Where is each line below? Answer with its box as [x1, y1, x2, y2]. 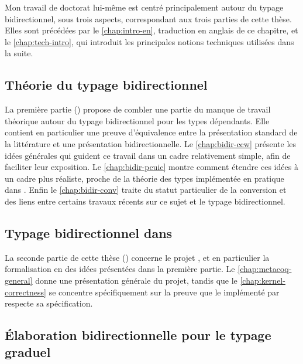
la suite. [5, 47, 33, 59]
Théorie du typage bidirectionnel [5, 76, 208, 94]
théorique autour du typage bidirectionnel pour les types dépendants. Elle [5, 114, 270, 127]
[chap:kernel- [240, 274, 285, 286]
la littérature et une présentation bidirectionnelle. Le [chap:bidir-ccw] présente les [5, 137, 297, 149]
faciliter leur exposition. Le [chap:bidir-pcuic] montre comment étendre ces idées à [5, 161, 298, 173]
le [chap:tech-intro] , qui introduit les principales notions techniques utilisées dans [5, 35, 294, 47]
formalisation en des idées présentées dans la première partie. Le [5, 263, 235, 275]
